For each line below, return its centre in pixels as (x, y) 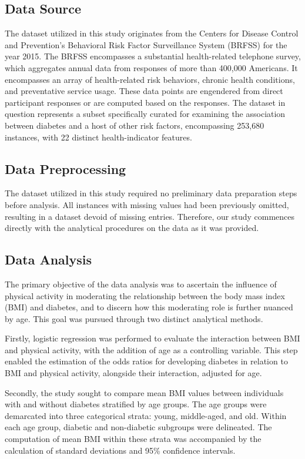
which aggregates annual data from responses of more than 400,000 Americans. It (151, 67)
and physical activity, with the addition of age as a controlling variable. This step (151, 349)
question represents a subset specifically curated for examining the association (145, 114)
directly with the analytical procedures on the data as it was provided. (132, 228)
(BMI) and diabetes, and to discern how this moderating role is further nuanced (149, 307)
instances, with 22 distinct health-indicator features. (98, 137)
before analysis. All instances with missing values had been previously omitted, (147, 204)
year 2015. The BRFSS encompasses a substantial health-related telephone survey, (153, 56)
